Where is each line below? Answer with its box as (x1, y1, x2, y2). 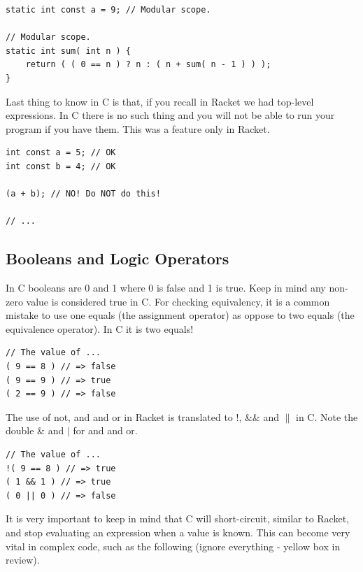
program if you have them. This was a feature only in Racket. (6, 121, 270, 136)
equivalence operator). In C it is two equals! (6, 321, 194, 336)
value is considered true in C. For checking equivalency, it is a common (26, 294, 330, 308)
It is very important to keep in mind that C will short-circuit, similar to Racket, (6, 511, 349, 526)
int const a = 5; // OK (6, 148, 116, 158)
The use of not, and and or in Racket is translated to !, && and (6, 409, 279, 424)
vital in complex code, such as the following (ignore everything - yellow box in (6, 538, 341, 553)
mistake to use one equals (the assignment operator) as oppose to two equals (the (6, 308, 355, 322)
